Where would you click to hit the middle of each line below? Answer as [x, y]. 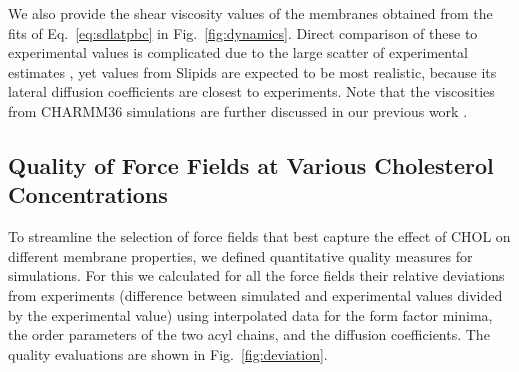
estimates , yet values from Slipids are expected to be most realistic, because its [252, 71]
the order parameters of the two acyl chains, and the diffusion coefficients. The [249, 334]
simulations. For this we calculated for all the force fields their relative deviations [256, 275]
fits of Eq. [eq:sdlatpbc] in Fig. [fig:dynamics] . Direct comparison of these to [243, 32]
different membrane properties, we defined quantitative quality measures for [240, 255]
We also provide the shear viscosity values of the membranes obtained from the [250, 13]
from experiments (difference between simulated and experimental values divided [255, 294]
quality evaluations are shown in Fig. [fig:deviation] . [168, 353]
